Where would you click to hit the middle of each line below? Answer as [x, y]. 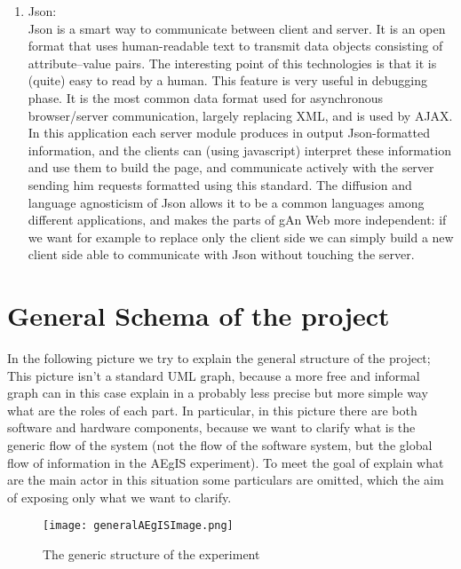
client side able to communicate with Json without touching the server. [221, 254]
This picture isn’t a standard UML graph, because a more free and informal [214, 375]
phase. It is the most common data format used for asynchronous [205, 97]
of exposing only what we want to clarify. [119, 497]
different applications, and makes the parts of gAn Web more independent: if [237, 220]
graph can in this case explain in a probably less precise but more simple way [218, 393]
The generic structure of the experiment [151, 554]
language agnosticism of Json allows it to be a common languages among [226, 202]
